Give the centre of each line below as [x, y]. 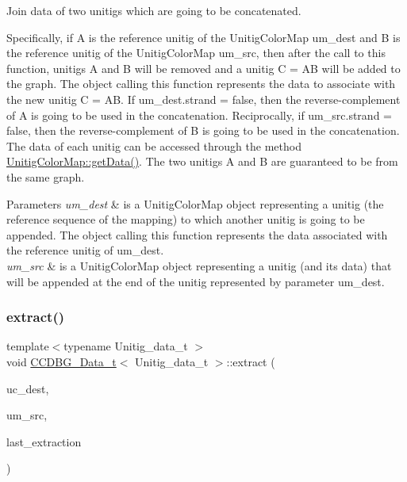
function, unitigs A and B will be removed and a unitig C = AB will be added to [203, 68]
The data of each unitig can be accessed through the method [154, 145]
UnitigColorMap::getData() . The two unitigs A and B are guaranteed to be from [202, 161]
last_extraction [44, 441]
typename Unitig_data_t [126, 346]
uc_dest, [28, 388]
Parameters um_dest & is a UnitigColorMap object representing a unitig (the [195, 203]
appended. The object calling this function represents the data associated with [197, 234]
